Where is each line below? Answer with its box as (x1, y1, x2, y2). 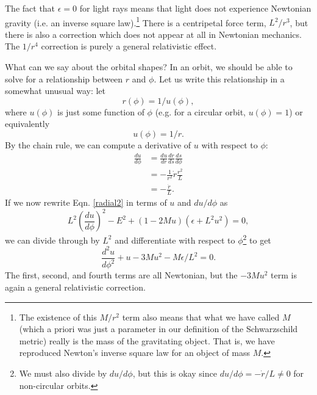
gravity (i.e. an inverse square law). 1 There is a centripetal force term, (5, 14, 266, 29)
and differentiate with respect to (115, 233, 235, 246)
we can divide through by (5, 233, 100, 246)
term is (271, 269, 297, 281)
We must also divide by (19, 366, 107, 379)
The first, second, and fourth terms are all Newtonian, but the (5, 269, 238, 281)
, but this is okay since (132, 366, 217, 379)
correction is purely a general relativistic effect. (41, 40, 217, 53)
